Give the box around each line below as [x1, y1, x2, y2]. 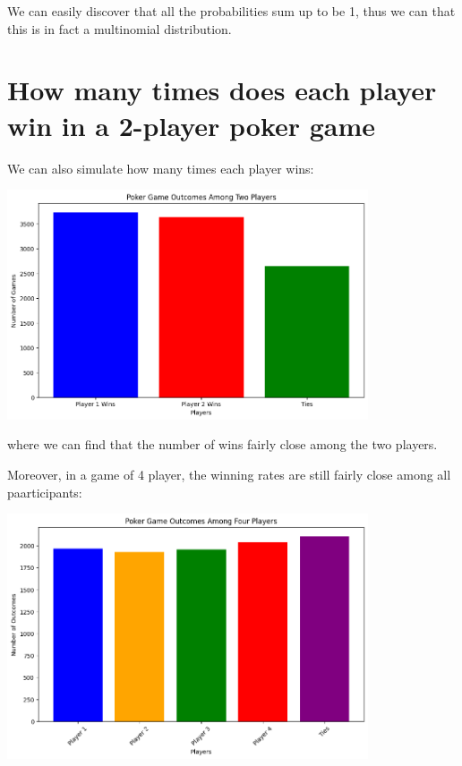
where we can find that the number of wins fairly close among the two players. [7, 435, 438, 454]
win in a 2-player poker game [7, 106, 376, 143]
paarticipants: [7, 482, 82, 501]
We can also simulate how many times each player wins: [7, 158, 314, 177]
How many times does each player [7, 72, 437, 108]
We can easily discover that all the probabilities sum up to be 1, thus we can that [7, 2, 456, 20]
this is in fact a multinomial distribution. [7, 19, 232, 38]
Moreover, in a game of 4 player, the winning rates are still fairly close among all [7, 465, 451, 484]
